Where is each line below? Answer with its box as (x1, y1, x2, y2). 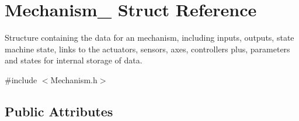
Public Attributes (5, 102, 113, 120)
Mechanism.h (50, 73, 98, 86)
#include (5, 73, 37, 86)
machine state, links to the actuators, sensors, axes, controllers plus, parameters (5, 42, 290, 55)
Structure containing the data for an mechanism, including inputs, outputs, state (5, 31, 294, 44)
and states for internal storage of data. (5, 54, 142, 66)
